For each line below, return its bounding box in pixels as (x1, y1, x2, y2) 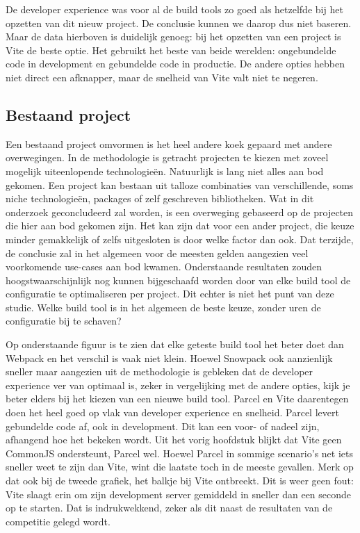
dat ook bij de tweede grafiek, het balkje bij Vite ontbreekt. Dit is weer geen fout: (6, 473, 354, 488)
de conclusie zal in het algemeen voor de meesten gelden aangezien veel (6, 245, 309, 260)
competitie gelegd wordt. (6, 514, 111, 528)
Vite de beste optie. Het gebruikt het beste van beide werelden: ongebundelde (6, 42, 336, 57)
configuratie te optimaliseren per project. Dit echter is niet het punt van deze (6, 286, 334, 301)
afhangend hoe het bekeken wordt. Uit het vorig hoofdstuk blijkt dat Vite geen (6, 432, 342, 447)
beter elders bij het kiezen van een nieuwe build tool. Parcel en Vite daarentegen (6, 391, 349, 406)
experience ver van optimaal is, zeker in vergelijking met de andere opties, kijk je (6, 377, 350, 392)
